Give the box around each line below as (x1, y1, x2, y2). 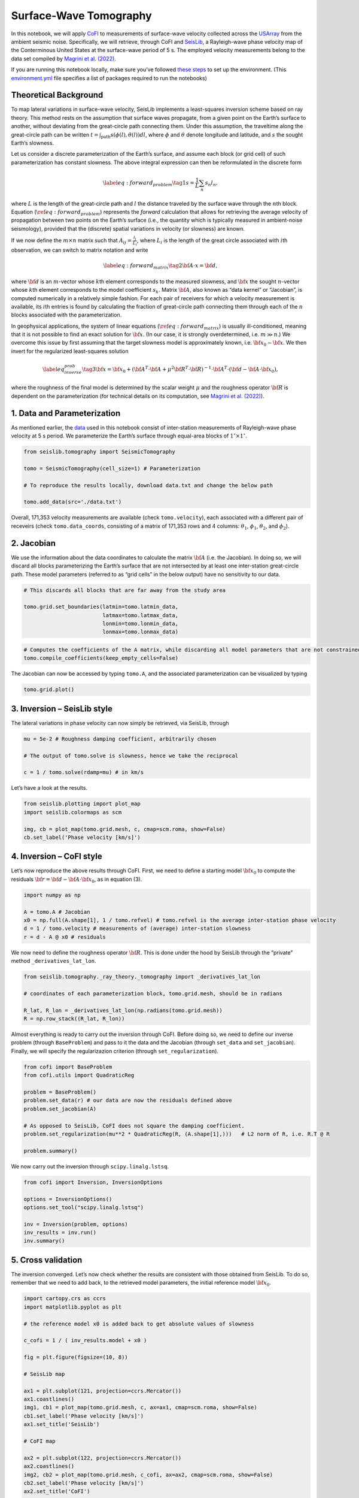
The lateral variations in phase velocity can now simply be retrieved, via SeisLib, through (11, 719, 230, 726)
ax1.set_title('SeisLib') (23, 1421, 100, 1428)
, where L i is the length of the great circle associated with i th (136, 237, 288, 245)
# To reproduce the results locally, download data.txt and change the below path (23, 482, 273, 488)
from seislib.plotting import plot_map (23, 801, 141, 807)
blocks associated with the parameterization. (11, 312, 122, 319)
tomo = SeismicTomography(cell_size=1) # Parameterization (23, 465, 200, 472)
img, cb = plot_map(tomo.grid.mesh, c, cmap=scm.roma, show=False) (23, 826, 226, 832)
